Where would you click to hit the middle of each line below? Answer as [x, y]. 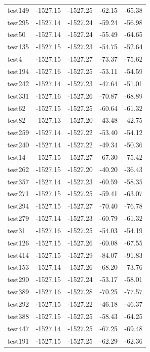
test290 [18, 279]
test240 [18, 145]
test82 [17, 120]
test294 [18, 206]
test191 [18, 340]
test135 [18, 47]
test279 [18, 218]
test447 [18, 328]
